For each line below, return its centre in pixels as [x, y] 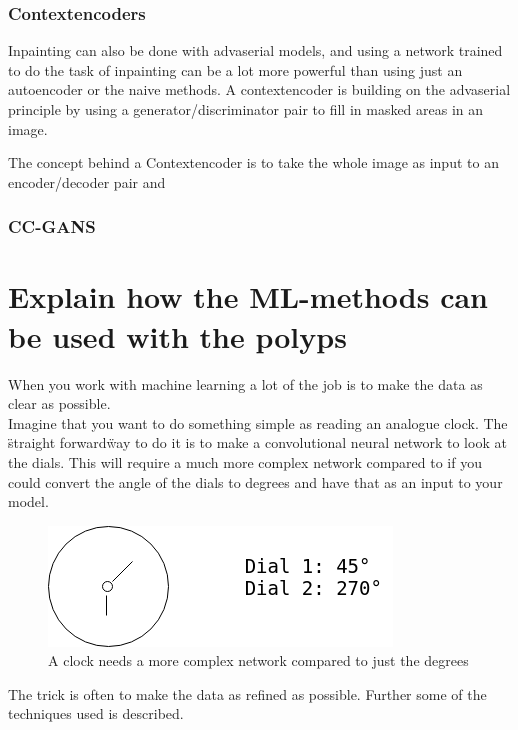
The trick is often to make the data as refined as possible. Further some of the [247, 693]
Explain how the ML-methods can [248, 296]
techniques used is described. [96, 713]
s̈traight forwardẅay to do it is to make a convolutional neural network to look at [257, 442]
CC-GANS [52, 226]
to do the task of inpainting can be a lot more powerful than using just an [235, 69]
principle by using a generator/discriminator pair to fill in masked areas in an [246, 109]
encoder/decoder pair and [87, 181]
